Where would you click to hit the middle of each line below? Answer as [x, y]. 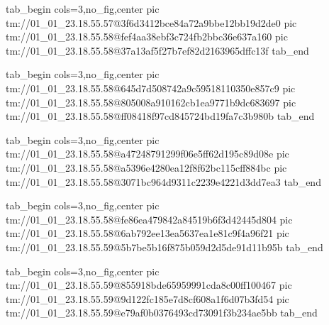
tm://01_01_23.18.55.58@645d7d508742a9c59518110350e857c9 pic [151, 88]
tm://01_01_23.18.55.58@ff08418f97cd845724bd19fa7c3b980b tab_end [160, 116]
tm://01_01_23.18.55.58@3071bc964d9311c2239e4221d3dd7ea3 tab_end [163, 181]
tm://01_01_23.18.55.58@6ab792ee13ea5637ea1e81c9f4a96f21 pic [147, 233]
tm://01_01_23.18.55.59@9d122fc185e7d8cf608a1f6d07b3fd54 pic [147, 298]
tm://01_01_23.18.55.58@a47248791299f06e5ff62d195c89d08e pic [147, 154]
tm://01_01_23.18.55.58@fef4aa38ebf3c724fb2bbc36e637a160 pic [147, 37]
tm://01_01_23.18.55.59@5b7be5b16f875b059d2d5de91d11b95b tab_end [164, 247]
